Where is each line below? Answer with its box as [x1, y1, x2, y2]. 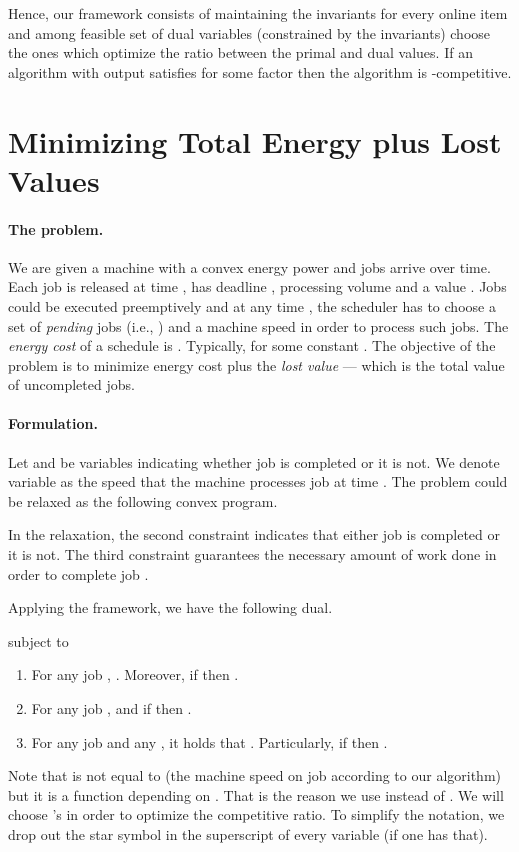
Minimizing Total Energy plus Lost [8, 120, 502, 161]
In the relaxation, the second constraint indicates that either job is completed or [8, 524, 501, 545]
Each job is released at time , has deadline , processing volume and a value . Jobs [8, 276, 507, 297]
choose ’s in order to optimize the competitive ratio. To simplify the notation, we [8, 804, 505, 825]
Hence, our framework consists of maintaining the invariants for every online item [8, 3, 508, 23]
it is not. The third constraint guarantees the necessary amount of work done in [8, 544, 497, 565]
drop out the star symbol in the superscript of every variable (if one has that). [8, 824, 488, 844]
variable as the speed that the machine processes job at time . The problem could [8, 471, 508, 492]
